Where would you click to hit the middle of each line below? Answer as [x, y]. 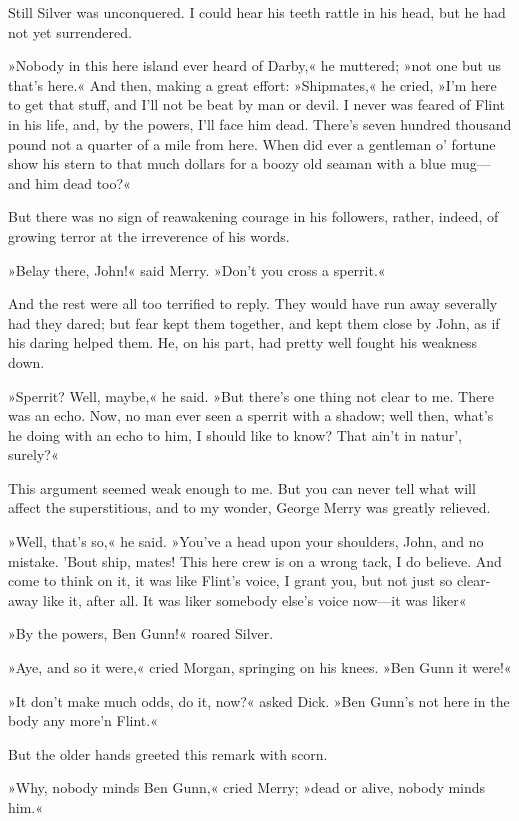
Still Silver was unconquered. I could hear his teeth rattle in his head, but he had [257, 12]
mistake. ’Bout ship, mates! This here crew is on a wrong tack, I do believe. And [255, 560]
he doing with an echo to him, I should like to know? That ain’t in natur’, [235, 434]
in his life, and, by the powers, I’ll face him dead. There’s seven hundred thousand [260, 123]
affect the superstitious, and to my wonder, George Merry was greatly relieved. [249, 507]
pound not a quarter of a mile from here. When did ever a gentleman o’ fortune [252, 143]
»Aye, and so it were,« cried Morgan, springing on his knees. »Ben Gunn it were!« [260, 667]
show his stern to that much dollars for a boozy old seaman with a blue [227, 163]
